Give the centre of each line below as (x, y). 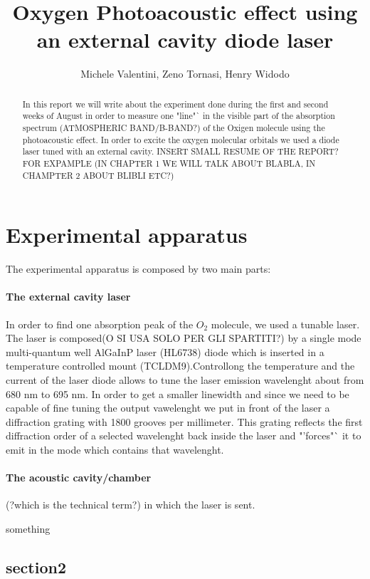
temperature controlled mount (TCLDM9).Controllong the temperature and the (180, 366)
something (28, 528)
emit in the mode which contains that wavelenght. (115, 449)
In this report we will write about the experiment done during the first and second (175, 104)
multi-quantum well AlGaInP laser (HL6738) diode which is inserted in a (165, 351)
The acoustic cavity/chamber (79, 478)
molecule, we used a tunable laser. (285, 324)
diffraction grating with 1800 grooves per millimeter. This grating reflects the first (184, 421)
